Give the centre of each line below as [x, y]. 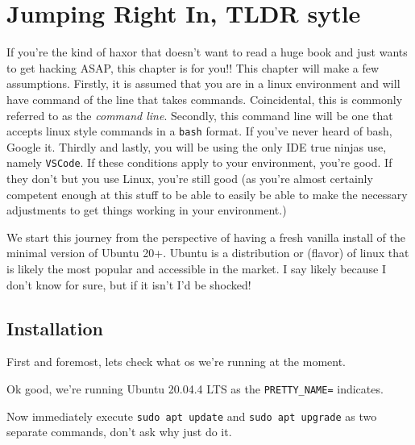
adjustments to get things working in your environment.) [147, 210]
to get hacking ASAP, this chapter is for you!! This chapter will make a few [193, 67]
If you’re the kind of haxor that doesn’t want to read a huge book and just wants [207, 52]
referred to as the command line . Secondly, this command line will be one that [200, 115]
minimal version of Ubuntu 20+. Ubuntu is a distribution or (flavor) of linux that [208, 253]
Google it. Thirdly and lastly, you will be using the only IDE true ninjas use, [197, 146]
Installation [55, 328]
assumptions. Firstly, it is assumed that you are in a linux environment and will [203, 83]
